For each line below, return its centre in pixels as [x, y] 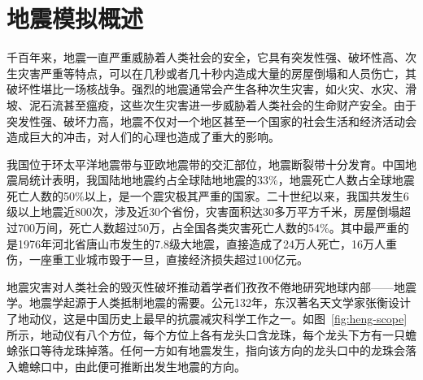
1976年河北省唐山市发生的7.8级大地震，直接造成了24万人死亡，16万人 [201, 243]
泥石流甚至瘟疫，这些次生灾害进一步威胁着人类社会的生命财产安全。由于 [222, 104]
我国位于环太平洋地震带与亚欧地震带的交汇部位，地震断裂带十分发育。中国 [206, 164]
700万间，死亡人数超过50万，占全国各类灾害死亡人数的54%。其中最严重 [207, 228]
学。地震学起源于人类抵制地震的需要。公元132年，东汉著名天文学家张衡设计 [209, 302]
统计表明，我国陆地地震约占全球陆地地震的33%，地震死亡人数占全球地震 [222, 180]
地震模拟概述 [75, 18]
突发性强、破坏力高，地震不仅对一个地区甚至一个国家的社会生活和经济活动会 [211, 121]
